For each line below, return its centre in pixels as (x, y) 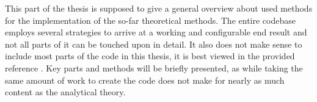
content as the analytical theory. (65, 92)
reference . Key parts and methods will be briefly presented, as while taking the (154, 67)
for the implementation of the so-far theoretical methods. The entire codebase (150, 20)
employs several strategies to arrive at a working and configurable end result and (156, 32)
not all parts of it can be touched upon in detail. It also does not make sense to (154, 44)
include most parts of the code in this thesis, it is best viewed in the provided (150, 56)
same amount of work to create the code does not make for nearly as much (145, 80)
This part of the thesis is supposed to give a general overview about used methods (159, 8)
